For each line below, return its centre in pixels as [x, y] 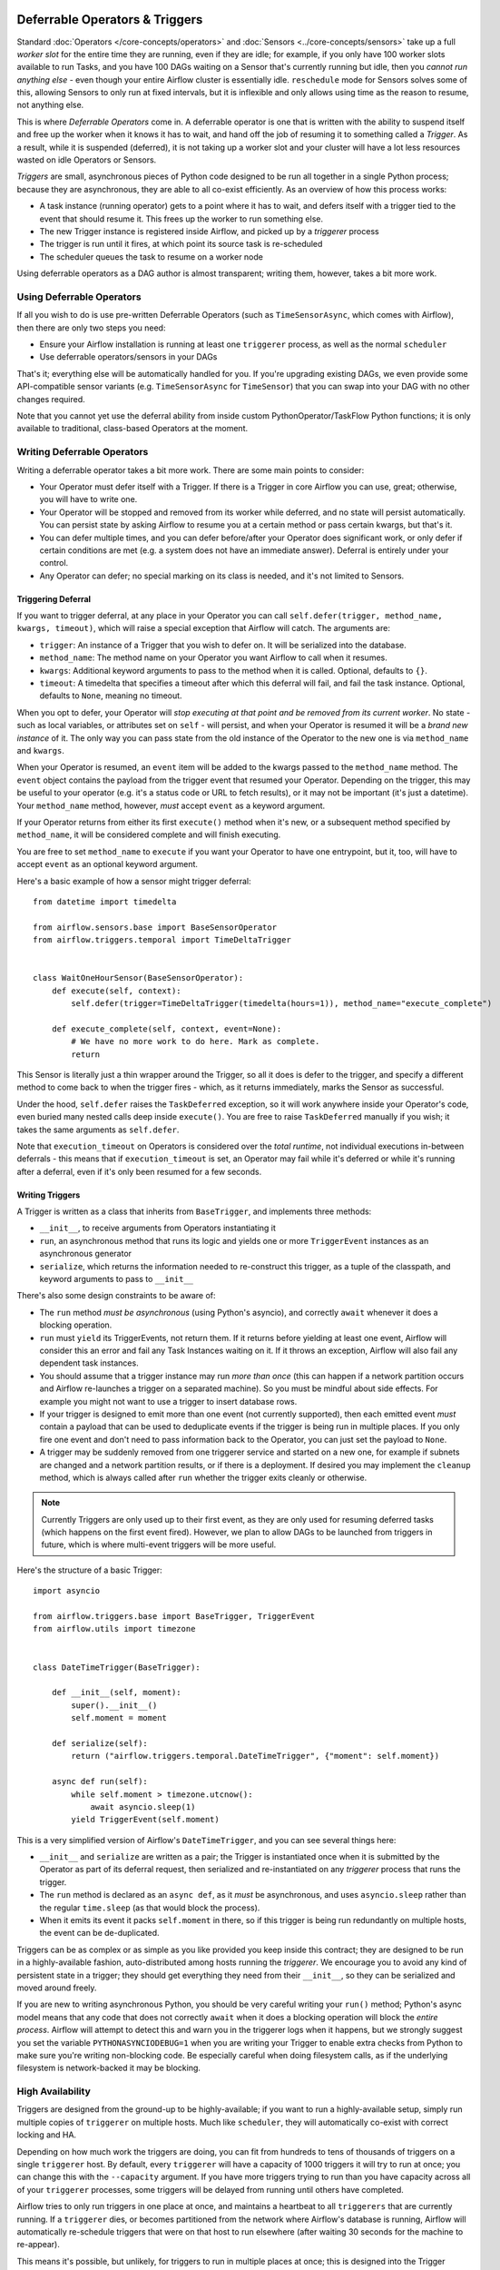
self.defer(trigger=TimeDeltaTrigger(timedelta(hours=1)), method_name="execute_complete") [282, 1004]
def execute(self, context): [116, 991]
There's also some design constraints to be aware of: [116, 1296]
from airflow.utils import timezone [114, 1629]
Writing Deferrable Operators [83, 452]
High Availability [54, 2091]
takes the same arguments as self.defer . [98, 1130]
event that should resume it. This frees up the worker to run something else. [181, 219]
